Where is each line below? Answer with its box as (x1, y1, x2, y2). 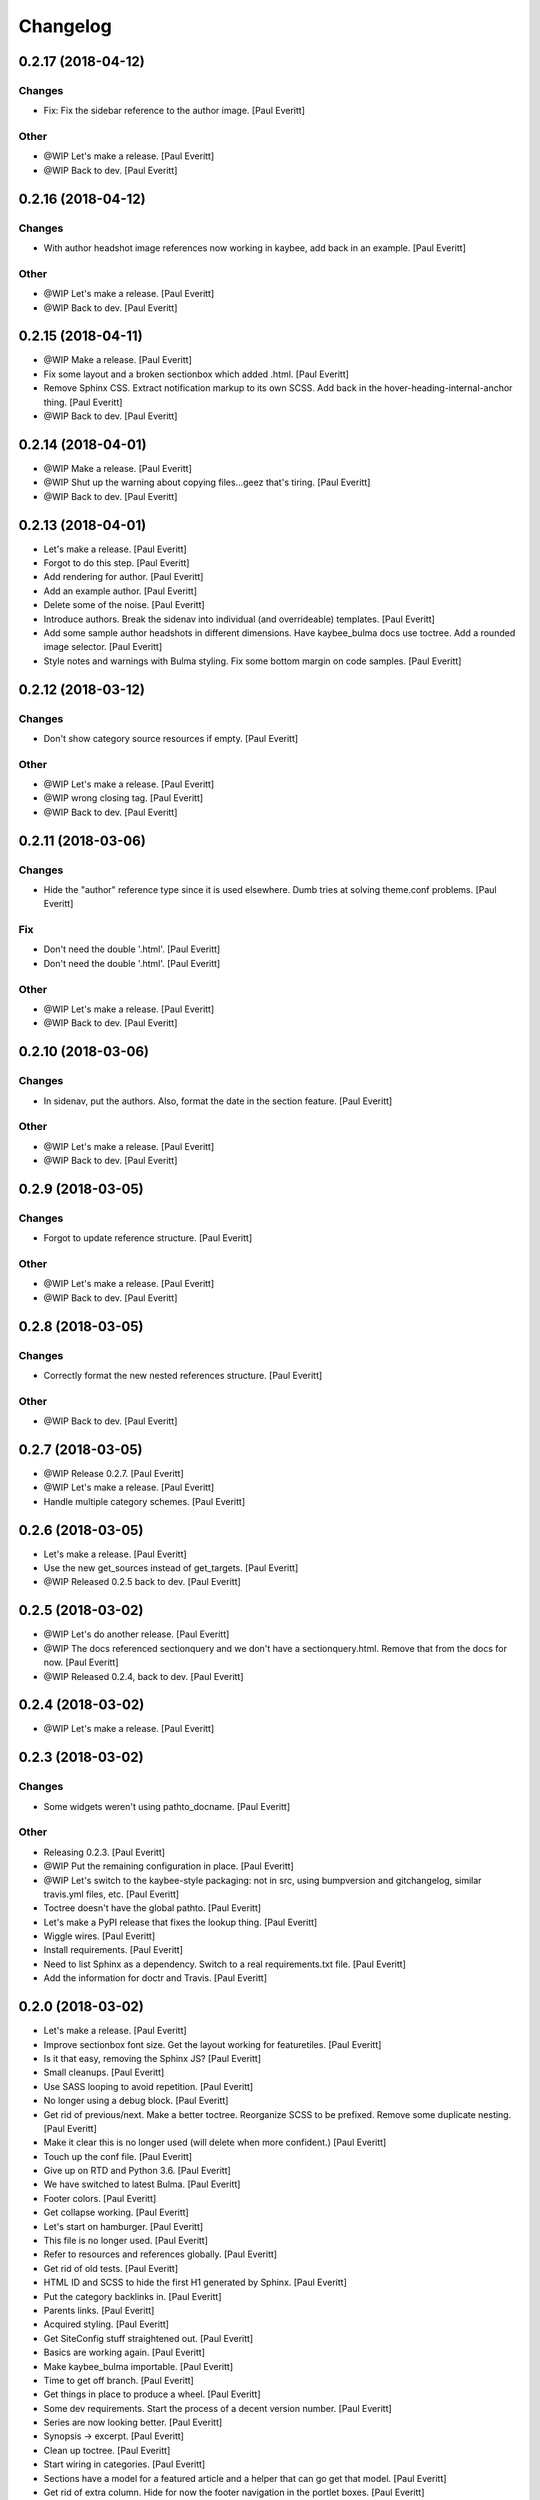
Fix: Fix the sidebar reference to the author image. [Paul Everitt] (43, 105, 305, 117)
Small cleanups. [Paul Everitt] (43, 2066, 165, 2079)
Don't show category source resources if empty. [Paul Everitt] (43, 732, 299, 744)
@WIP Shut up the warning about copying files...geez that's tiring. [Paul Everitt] (43, 476, 371, 489)
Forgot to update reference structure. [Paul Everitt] (43, 1232, 253, 1244)
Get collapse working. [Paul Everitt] (43, 2206, 189, 2219)
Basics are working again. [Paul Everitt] (43, 2346, 205, 2359)
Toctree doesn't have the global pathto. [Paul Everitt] (43, 1902, 262, 1914)
